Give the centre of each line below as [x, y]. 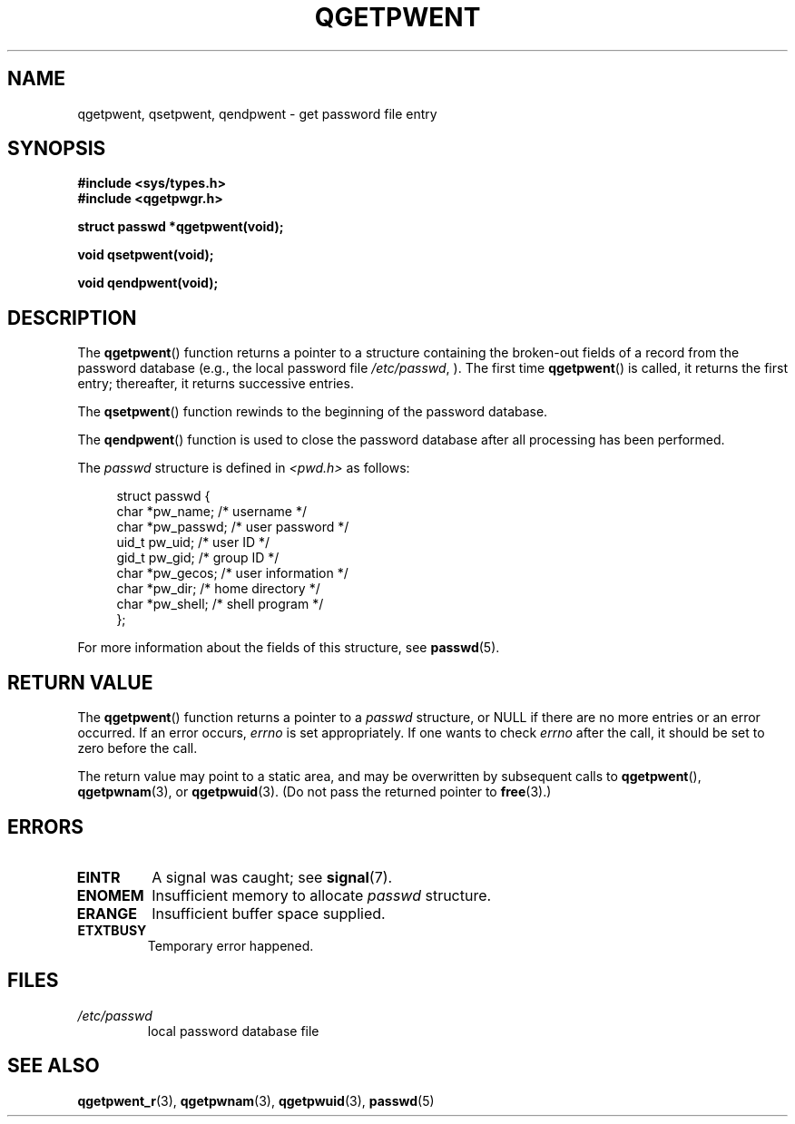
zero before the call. [137, 748]
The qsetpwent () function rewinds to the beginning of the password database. [313, 412]
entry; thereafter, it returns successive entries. [216, 384]
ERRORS [46, 826]
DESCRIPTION [72, 318]
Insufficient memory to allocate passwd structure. [322, 895]
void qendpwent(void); [148, 283]
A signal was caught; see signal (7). [272, 877]
